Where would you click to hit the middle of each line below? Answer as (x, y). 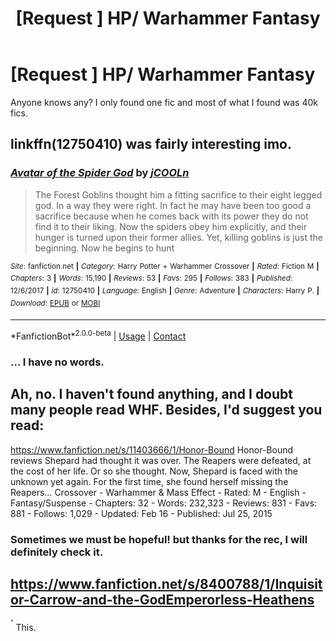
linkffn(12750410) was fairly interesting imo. (151, 144)
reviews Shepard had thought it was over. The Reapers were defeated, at (161, 460)
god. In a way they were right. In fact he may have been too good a (173, 205)
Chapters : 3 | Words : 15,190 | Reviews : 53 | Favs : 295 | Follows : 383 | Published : (151, 278)
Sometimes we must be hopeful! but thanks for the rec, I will (159, 539)
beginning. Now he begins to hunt (104, 248)
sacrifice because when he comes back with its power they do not (171, 216)
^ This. (23, 625)
